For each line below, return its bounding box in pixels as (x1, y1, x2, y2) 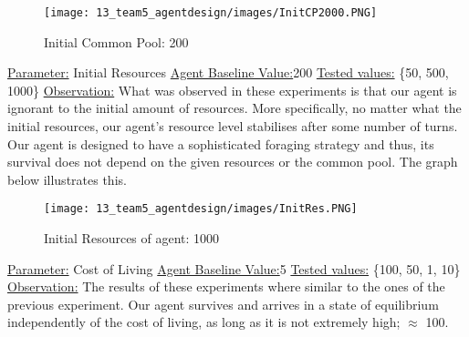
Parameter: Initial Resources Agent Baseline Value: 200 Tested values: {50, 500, (7, 63, 449, 82)
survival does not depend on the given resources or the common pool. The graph (7, 152, 458, 171)
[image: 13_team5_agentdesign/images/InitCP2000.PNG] (44, 6, 378, 19)
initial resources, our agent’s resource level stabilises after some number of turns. (7, 117, 458, 136)
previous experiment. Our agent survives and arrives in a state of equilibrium (7, 294, 439, 313)
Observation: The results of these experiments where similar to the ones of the (7, 277, 445, 296)
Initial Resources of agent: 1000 (44, 229, 220, 248)
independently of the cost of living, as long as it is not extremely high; (7, 312, 401, 332)
